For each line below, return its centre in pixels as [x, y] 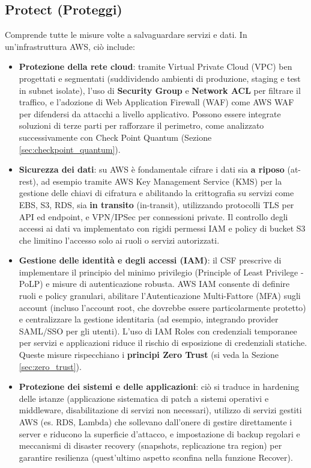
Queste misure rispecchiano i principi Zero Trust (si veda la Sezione [149, 355]
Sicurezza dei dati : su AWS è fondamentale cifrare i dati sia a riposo [152, 169]
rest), [29, 181]
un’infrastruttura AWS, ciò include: [70, 46]
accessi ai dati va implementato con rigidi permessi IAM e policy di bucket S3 [162, 228]
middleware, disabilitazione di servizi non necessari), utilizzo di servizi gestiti [160, 410]
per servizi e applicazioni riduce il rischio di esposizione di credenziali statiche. [163, 343]
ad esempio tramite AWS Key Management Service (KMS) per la [162, 181]
